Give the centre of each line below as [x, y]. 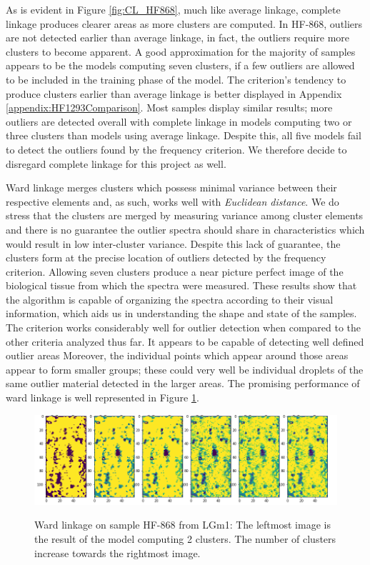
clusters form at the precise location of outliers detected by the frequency [166, 257]
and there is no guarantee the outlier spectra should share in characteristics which [185, 229]
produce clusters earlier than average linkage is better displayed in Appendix [174, 93]
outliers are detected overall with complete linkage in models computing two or [179, 121]
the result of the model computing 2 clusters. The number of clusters [185, 539]
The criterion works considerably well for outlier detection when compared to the [184, 327]
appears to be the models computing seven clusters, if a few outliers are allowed [180, 65]
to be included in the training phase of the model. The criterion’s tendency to [176, 79]
